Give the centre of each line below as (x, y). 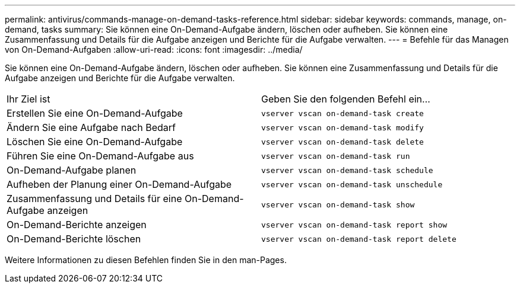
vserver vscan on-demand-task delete (343, 142)
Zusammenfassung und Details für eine (94, 199)
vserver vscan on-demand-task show (338, 204)
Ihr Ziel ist (28, 99)
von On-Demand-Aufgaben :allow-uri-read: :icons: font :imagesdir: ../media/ (154, 49)
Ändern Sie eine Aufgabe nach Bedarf (91, 127)
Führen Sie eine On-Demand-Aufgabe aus (100, 156)
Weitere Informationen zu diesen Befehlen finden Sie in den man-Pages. (146, 260)
